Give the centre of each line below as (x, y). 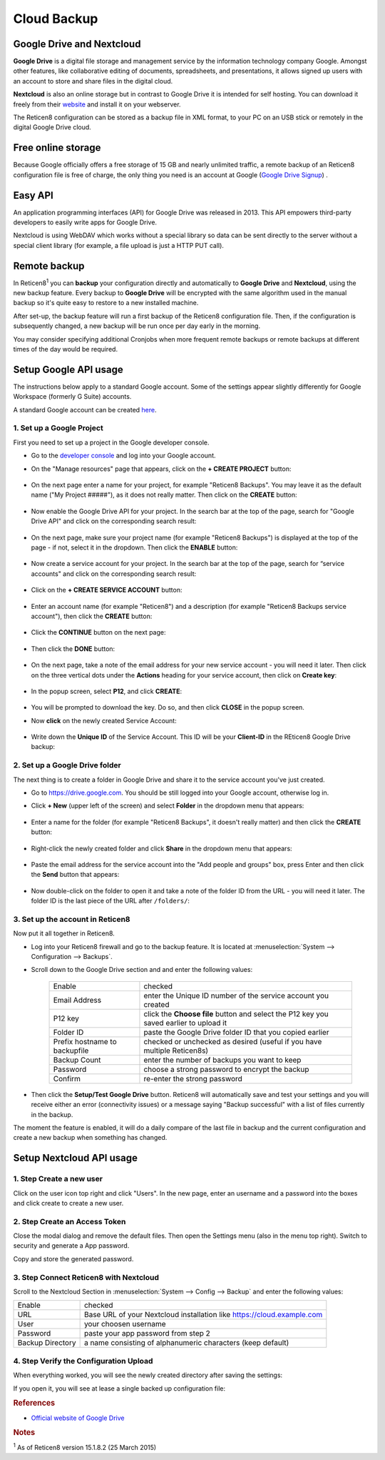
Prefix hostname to (85, 1041)
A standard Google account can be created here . (85, 409)
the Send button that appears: (75, 875)
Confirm (67, 1078)
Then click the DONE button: (73, 649)
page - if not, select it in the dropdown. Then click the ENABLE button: (134, 547)
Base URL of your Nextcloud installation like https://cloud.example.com (203, 1315)
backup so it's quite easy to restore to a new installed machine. (106, 303)
